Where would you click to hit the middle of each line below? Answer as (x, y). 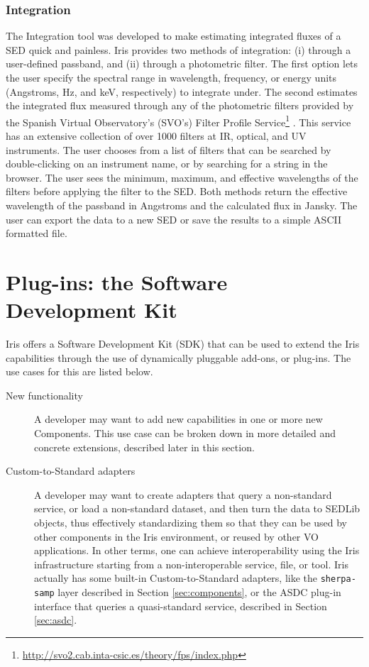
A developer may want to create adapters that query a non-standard (183, 494)
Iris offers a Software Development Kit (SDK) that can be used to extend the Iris (183, 344)
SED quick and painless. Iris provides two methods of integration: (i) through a (178, 49)
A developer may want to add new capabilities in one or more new (178, 419)
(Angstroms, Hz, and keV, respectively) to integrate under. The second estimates (182, 91)
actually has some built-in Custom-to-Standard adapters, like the (176, 578)
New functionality (44, 395)
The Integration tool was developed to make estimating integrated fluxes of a (174, 36)
